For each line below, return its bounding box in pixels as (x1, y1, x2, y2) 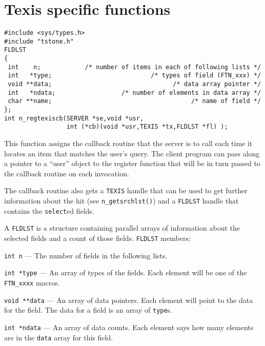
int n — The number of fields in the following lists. (4, 250, 168, 260)
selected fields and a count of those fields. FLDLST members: (4, 233, 191, 243)
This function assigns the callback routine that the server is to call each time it (4, 138, 253, 148)
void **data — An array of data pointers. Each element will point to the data (4, 294, 253, 305)
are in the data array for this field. (4, 332, 113, 342)
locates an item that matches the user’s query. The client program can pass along (4, 148, 260, 158)
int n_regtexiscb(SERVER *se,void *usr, (4, 114, 144, 122)
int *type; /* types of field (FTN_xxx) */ (8, 72, 261, 79)
